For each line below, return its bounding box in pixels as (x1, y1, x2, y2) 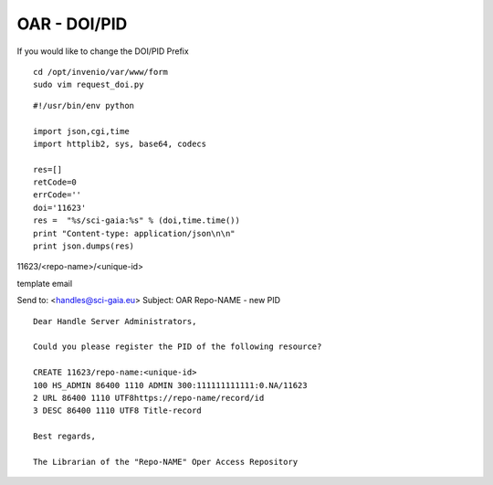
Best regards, (33, 431, 96, 442)
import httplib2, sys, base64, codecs (33, 138, 207, 149)
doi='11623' (33, 202, 87, 213)
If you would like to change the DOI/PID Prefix (16, 46, 189, 57)
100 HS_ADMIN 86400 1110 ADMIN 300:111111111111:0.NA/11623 (33, 380, 308, 390)
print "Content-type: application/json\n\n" (33, 228, 236, 238)
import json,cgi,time (33, 126, 130, 136)
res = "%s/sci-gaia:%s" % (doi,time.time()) (33, 216, 241, 226)
